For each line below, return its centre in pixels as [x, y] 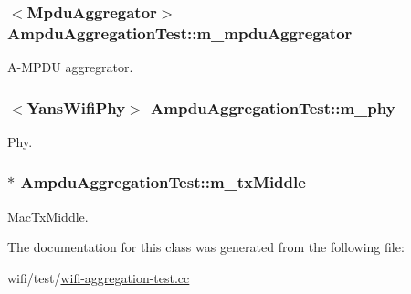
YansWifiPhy [76, 107]
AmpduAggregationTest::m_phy [273, 107]
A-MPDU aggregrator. [70, 67]
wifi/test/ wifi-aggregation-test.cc [99, 277]
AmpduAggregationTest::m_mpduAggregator [180, 32]
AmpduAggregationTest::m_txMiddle [163, 182]
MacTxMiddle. [48, 216]
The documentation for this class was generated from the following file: [206, 247]
